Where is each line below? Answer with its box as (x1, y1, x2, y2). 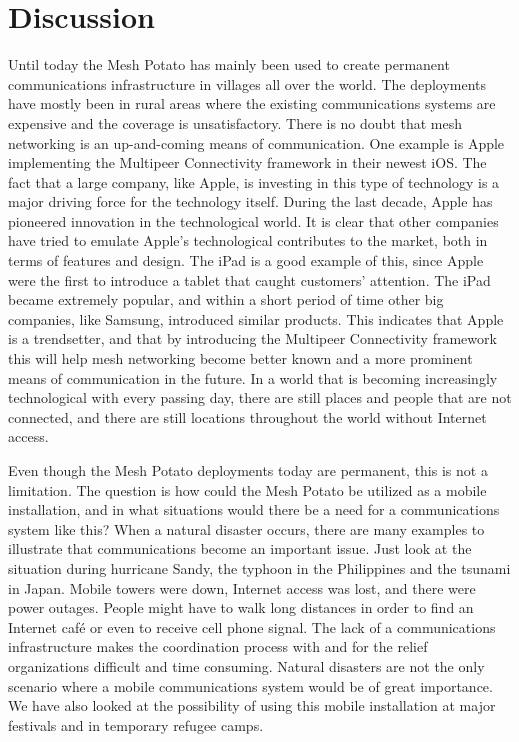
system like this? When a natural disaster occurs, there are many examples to (8, 518, 485, 539)
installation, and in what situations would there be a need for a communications (8, 499, 500, 520)
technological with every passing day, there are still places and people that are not (8, 387, 512, 408)
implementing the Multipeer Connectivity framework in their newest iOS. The (8, 152, 487, 173)
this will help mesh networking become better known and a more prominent (8, 348, 473, 369)
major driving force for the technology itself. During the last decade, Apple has (8, 191, 493, 212)
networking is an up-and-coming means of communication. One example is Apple (8, 132, 505, 153)
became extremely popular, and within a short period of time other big (8, 289, 444, 310)
